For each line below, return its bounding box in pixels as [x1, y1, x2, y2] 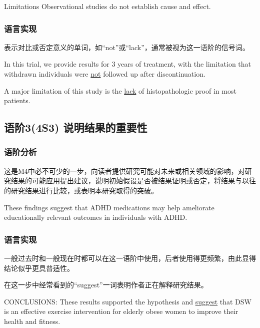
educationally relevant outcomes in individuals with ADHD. [4, 212, 187, 222]
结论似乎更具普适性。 [4, 262, 74, 273]
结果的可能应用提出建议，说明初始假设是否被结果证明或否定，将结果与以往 [10, 175, 256, 186]
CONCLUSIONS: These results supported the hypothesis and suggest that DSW [4, 296, 251, 306]
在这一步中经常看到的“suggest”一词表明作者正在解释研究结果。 [4, 279, 208, 290]
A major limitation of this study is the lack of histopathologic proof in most [4, 85, 236, 96]
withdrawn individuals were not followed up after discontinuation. [4, 69, 205, 79]
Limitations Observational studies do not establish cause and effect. [4, 1, 211, 11]
